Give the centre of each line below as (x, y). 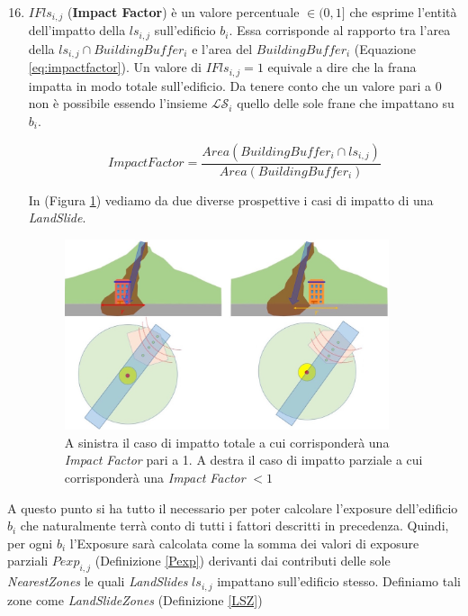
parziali (28, 561)
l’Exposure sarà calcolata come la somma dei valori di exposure (244, 543)
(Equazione (385, 48)
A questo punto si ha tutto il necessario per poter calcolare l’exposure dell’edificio (233, 507)
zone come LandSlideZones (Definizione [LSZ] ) (135, 599)
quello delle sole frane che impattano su (346, 103)
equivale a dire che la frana (342, 67)
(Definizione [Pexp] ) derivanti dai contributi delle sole (243, 561)
